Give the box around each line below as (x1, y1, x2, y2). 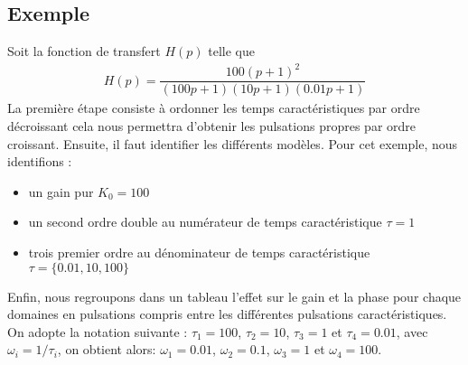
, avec (396, 322, 428, 341)
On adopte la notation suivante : (7, 322, 188, 341)
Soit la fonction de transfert (7, 42, 161, 61)
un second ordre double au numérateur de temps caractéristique (28, 212, 382, 231)
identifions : (7, 152, 72, 171)
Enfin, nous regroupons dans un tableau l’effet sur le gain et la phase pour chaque (7, 286, 462, 305)
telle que (208, 42, 255, 61)
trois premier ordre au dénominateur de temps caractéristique (28, 242, 370, 261)
